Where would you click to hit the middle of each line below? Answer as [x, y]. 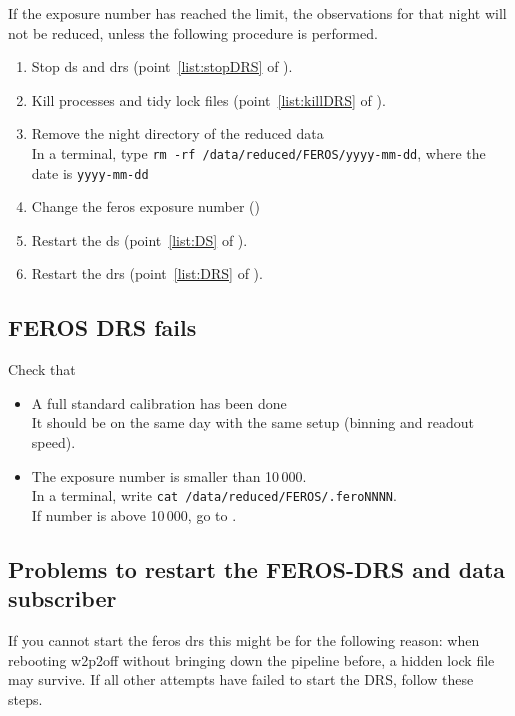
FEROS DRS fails [102, 327]
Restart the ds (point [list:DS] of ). [139, 239]
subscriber [62, 598]
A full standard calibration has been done [159, 402]
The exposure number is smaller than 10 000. [169, 475]
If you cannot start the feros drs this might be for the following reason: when [244, 640]
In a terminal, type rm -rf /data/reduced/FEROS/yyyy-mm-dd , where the [258, 152]
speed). [53, 442]
